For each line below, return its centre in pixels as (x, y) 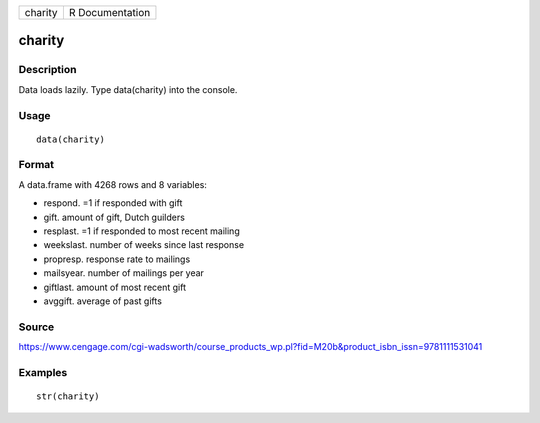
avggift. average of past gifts (102, 301)
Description (47, 70)
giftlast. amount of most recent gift (115, 287)
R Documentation (109, 12)
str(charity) (68, 396)
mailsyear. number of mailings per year (124, 273)
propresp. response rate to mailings (117, 259)
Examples (43, 372)
